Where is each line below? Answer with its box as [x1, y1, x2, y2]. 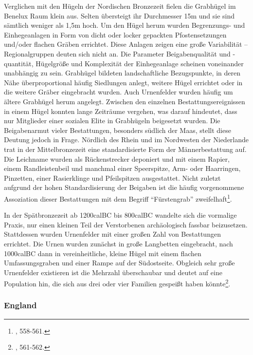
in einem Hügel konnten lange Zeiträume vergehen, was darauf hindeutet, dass [4, 106, 237, 116]
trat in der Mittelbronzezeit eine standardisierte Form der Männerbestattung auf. [4, 144, 247, 154]
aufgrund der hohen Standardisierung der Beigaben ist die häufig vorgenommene [4, 182, 244, 192]
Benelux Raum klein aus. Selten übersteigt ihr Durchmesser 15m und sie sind [4, 10, 235, 20]
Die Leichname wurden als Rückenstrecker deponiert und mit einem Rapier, [4, 153, 230, 164]
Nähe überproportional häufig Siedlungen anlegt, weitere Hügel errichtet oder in [4, 77, 243, 87]
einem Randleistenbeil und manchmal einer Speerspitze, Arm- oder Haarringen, [4, 163, 241, 173]
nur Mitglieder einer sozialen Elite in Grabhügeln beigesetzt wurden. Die [4, 115, 220, 126]
